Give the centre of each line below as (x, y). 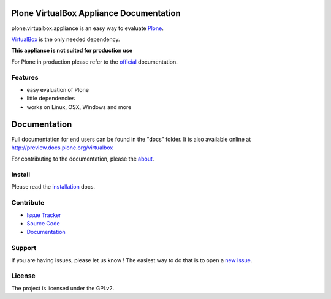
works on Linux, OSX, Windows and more (79, 107)
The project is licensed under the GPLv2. (63, 288)
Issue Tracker (44, 215)
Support (24, 248)
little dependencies (51, 99)
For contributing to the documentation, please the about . (83, 159)
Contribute (28, 203)
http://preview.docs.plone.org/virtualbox (62, 148)
